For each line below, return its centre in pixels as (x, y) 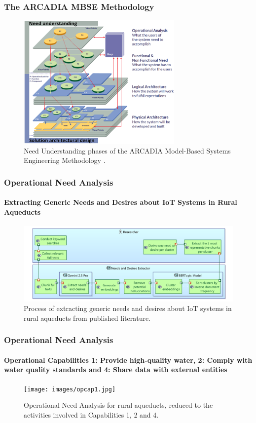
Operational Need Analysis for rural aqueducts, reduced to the (118, 405)
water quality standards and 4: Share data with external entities (116, 369)
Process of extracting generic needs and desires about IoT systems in (128, 308)
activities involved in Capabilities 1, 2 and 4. (91, 414)
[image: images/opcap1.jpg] (70, 389)
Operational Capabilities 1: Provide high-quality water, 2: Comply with (128, 360)
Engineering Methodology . (65, 160)
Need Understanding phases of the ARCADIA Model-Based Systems (127, 150)
